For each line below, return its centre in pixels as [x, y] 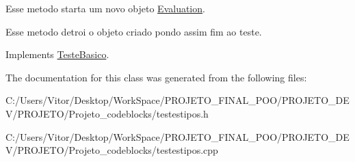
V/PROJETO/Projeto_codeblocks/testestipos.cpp [112, 150]
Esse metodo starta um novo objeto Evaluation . [105, 8]
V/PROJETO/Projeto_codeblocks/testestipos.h [107, 113]
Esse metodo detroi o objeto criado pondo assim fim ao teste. [134, 31]
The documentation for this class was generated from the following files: [156, 77]
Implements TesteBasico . [57, 54]
